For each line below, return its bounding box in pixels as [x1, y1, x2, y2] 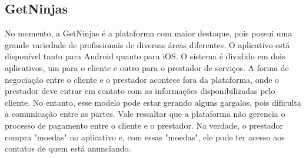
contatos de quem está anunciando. [5, 142, 131, 154]
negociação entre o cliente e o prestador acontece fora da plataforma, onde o [5, 73, 280, 85]
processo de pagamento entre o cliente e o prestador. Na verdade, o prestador [5, 119, 284, 131]
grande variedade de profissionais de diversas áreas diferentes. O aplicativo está [5, 38, 290, 51]
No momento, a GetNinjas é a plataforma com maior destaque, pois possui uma [5, 27, 292, 39]
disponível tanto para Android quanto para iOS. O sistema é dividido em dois [5, 50, 285, 62]
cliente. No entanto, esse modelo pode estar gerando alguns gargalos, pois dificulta [5, 96, 301, 108]
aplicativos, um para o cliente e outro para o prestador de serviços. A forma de [5, 61, 289, 73]
